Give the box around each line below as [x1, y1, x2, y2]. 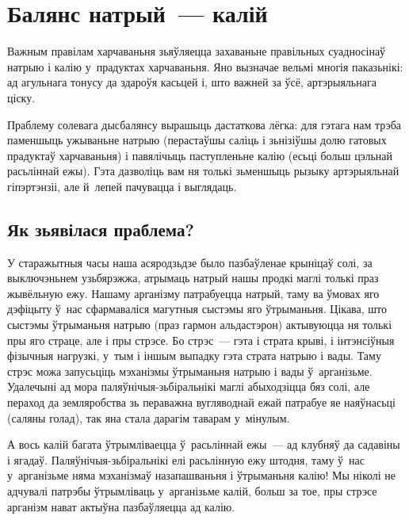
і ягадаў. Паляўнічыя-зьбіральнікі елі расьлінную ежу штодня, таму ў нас [7, 451, 365, 468]
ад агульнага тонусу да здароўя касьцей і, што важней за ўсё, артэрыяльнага [7, 74, 377, 90]
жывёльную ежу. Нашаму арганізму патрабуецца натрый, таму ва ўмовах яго [7, 285, 380, 301]
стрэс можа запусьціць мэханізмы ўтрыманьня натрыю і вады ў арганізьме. [7, 362, 373, 379]
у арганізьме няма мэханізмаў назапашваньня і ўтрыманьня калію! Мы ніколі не [7, 467, 396, 484]
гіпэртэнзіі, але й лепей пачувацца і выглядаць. [7, 178, 237, 194]
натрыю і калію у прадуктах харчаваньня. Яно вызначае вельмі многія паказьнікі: [7, 58, 403, 75]
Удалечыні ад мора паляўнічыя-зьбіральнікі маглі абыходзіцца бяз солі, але [7, 378, 370, 395]
